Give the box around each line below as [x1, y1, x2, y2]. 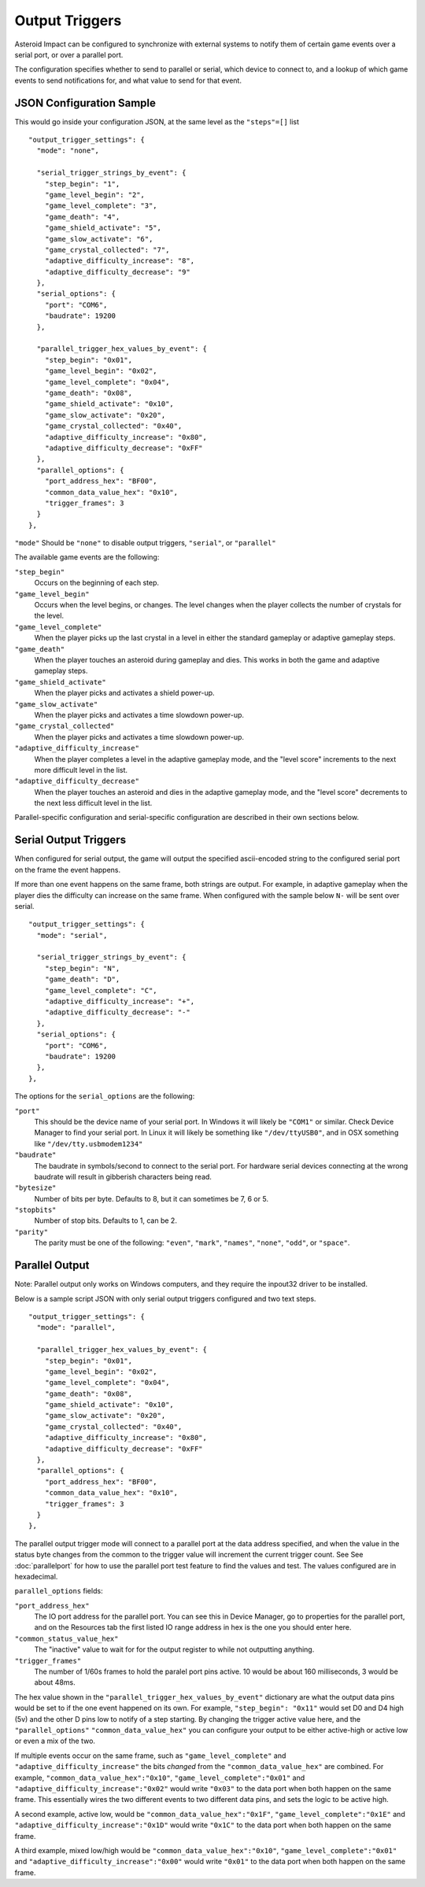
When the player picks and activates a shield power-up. [34, 689, 216, 698]
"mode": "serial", [36, 931, 108, 940]
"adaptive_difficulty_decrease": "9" [44, 268, 190, 276]
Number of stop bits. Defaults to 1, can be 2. [34, 1216, 177, 1225]
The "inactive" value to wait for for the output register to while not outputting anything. [34, 1645, 315, 1654]
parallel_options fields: [14, 1586, 103, 1596]
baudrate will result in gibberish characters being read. [34, 1172, 213, 1181]
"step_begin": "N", [44, 964, 120, 973]
